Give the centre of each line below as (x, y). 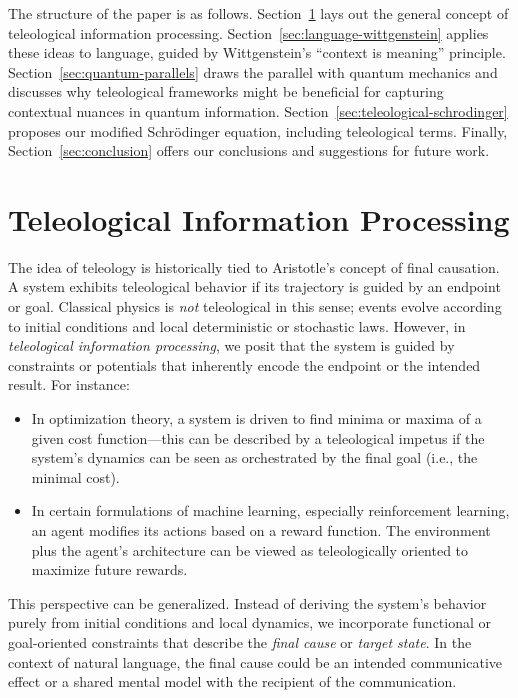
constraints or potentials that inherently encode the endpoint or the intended (244, 364)
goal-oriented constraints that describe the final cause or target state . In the (240, 641)
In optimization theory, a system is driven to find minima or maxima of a (256, 418)
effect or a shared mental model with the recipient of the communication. (232, 681)
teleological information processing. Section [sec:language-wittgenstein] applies (248, 32)
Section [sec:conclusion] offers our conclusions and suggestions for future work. (249, 150)
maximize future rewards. (109, 569)
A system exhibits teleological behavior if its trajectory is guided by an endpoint (254, 286)
